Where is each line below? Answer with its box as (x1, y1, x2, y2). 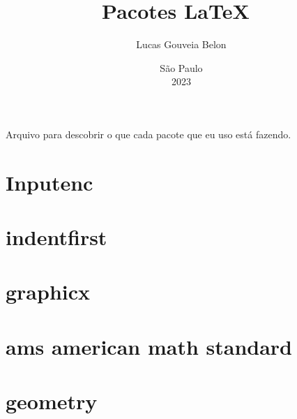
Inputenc (6, 168, 93, 196)
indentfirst (6, 223, 107, 251)
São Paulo (160, 60, 203, 75)
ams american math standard (6, 332, 293, 360)
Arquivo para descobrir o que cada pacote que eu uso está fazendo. (6, 126, 291, 141)
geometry (6, 387, 98, 416)
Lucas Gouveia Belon (136, 37, 227, 52)
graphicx (6, 277, 91, 306)
